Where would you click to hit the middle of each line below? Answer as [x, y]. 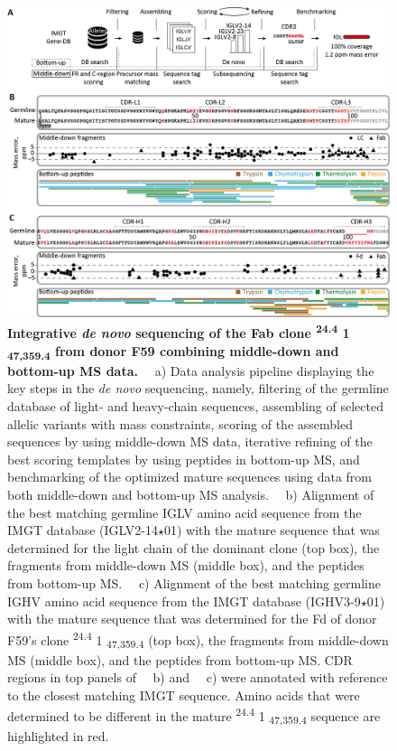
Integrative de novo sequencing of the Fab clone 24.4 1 [179, 332]
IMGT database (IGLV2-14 [83, 530]
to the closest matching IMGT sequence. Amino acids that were [184, 695]
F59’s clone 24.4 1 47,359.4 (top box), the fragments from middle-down [198, 639]
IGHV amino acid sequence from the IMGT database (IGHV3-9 [184, 601]
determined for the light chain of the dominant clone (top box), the [194, 547]
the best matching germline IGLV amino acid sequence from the [185, 512]
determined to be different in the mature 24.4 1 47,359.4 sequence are [194, 716]
